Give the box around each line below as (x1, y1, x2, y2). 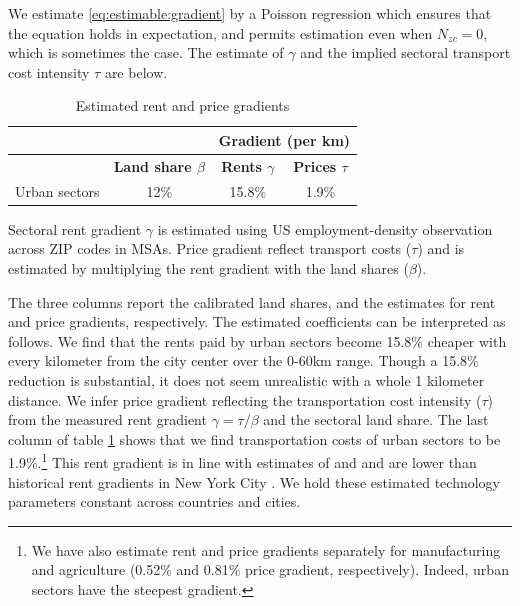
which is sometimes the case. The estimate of (8, 42, 284, 63)
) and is (417, 238, 465, 259)
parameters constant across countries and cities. (8, 491, 301, 512)
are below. (104, 61, 168, 82)
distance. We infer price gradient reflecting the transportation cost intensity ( (8, 389, 482, 410)
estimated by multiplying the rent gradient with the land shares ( (8, 257, 409, 278)
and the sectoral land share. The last (263, 409, 489, 430)
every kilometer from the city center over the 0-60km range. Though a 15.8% (8, 350, 479, 371)
